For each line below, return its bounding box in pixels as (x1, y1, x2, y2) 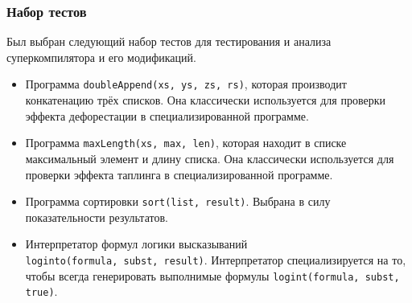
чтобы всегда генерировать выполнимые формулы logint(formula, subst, (25, 267, 400, 284)
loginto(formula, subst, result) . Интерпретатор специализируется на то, (25, 251, 406, 268)
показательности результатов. (25, 208, 168, 225)
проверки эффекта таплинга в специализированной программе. (25, 166, 333, 182)
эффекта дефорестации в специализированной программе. (25, 107, 309, 124)
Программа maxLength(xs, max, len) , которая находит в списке (25, 134, 347, 151)
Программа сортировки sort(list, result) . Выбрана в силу (25, 193, 331, 210)
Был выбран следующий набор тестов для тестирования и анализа (6, 33, 332, 50)
